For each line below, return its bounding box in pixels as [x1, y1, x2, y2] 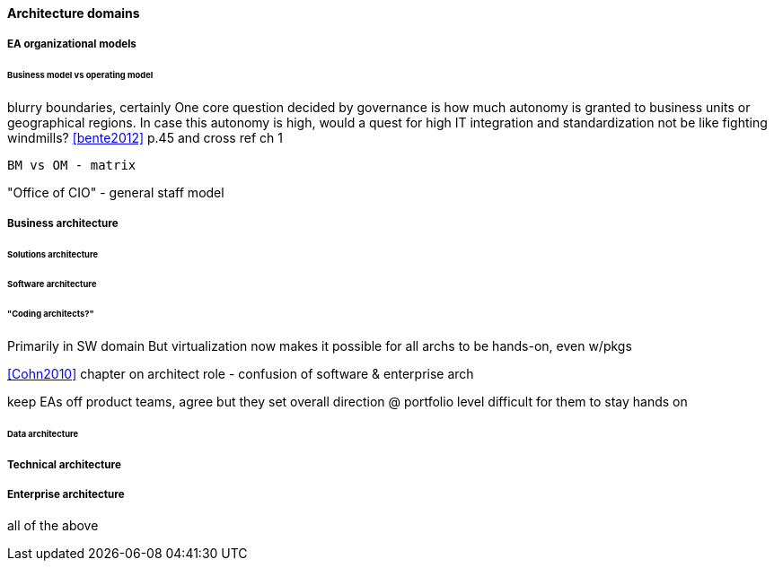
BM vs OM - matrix [7, 158, 136, 173]
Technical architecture [7, 458, 121, 471]
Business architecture [7, 217, 119, 231]
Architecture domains [7, 5, 140, 21]
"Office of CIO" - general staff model [7, 185, 224, 201]
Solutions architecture [7, 249, 99, 260]
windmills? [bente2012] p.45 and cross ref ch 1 [7, 130, 283, 146]
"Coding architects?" [7, 309, 94, 319]
